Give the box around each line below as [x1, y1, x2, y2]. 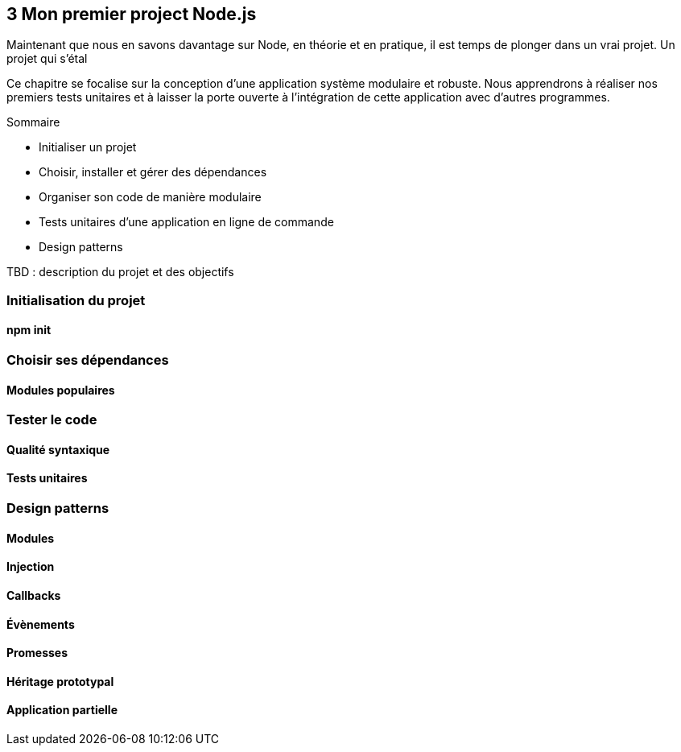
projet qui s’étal [6, 52, 88, 66]
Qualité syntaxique [6, 442, 110, 457]
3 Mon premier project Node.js [6, 4, 257, 24]
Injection [6, 560, 55, 574]
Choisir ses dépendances [6, 352, 169, 369]
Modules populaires [6, 382, 115, 397]
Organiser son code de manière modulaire [39, 190, 262, 205]
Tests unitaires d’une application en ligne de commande [39, 215, 334, 229]
